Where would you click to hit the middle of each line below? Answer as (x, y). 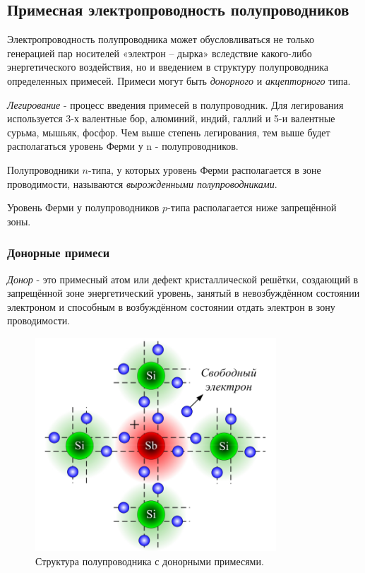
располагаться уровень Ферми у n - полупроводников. (123, 146)
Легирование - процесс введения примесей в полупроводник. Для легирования (175, 104)
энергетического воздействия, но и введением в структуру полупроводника (168, 67)
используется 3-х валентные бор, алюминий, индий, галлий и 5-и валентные (171, 118)
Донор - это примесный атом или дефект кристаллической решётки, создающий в (183, 279)
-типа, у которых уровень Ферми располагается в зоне (205, 169)
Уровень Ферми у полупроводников (83, 207)
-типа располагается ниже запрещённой (252, 207)
